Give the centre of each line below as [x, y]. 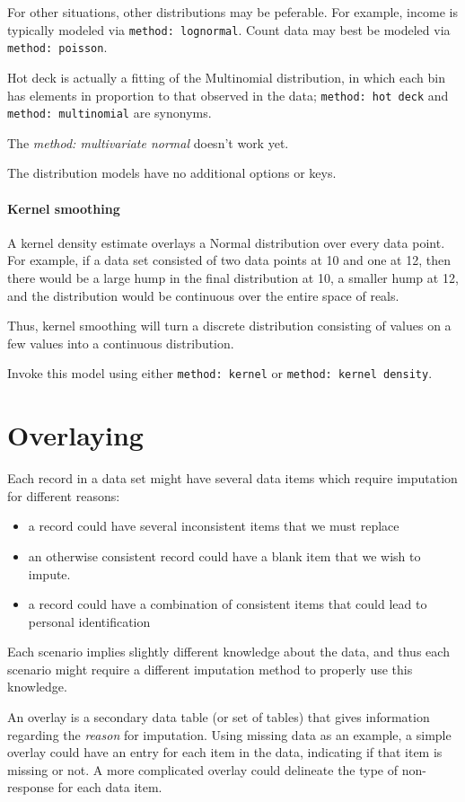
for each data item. [110, 787]
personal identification [89, 621]
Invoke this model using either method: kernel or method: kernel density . [220, 373]
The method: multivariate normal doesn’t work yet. [148, 142]
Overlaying [75, 435]
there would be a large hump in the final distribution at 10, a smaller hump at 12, [233, 277]
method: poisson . [57, 47]
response [31, 787]
